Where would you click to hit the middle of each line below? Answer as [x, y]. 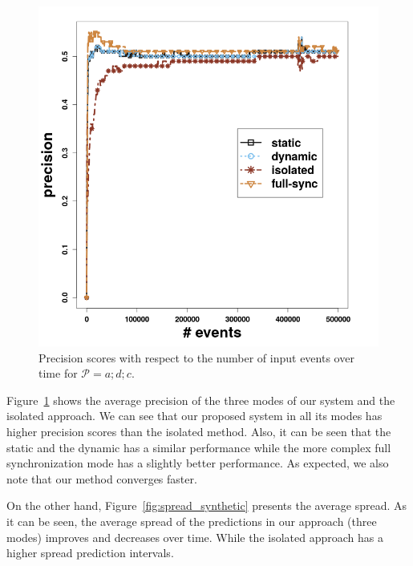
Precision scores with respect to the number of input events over [196, 357]
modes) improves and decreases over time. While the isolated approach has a [195, 537]
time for [58, 373]
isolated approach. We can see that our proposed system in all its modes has [194, 416]
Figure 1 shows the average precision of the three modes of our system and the [201, 400]
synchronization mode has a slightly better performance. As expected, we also [198, 463]
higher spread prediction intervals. [90, 553]
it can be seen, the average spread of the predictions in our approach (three [192, 521]
